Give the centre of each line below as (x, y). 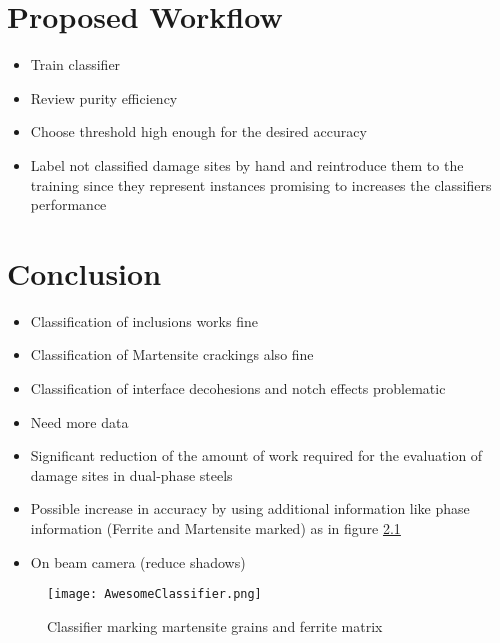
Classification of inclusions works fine (144, 320)
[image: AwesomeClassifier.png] (154, 594)
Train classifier (75, 64)
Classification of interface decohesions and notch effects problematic (238, 388)
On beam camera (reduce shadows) (138, 561)
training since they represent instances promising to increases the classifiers (261, 184)
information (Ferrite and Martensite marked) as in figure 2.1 (215, 527)
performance (68, 204)
